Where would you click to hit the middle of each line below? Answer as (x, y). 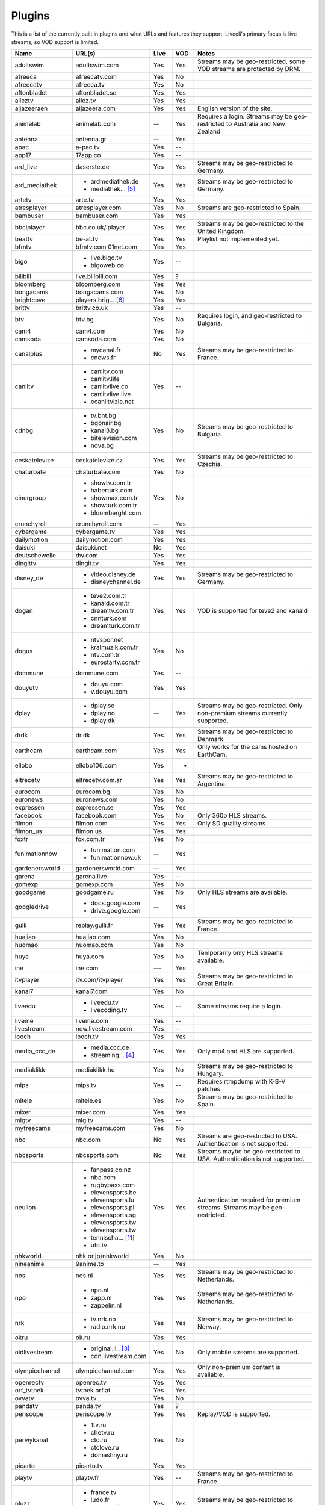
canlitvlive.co (110, 386)
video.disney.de (113, 574)
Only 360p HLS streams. (232, 816)
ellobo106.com (96, 766)
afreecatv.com (96, 77)
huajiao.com (93, 937)
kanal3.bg (105, 430)
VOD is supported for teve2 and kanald (253, 611)
